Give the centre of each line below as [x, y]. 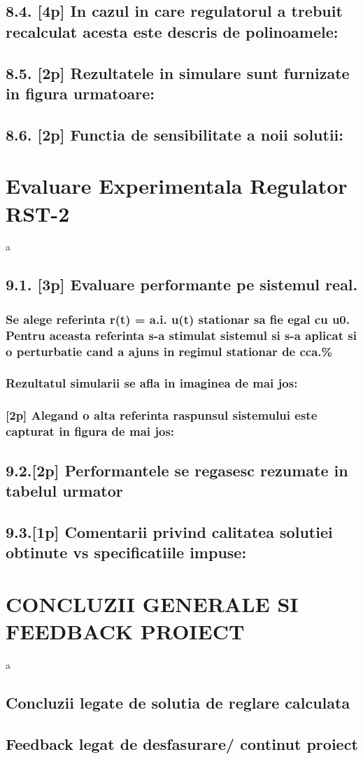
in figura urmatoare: [80, 93]
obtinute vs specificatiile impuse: [126, 552]
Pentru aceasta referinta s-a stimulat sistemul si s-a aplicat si [181, 335]
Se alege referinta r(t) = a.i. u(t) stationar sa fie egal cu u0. [178, 319]
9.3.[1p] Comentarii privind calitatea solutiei [169, 531]
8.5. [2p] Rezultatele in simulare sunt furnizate [178, 72]
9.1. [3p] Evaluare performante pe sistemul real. [182, 284]
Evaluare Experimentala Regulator [177, 186]
